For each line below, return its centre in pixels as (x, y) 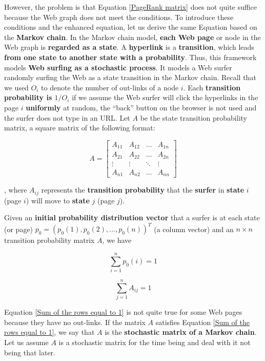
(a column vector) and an (194, 229)
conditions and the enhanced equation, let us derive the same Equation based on (131, 27)
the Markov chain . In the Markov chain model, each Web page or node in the (132, 37)
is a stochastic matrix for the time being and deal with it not (155, 342)
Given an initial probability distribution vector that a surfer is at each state (132, 217)
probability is (28, 97)
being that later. (30, 352)
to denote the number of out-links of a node (110, 87)
